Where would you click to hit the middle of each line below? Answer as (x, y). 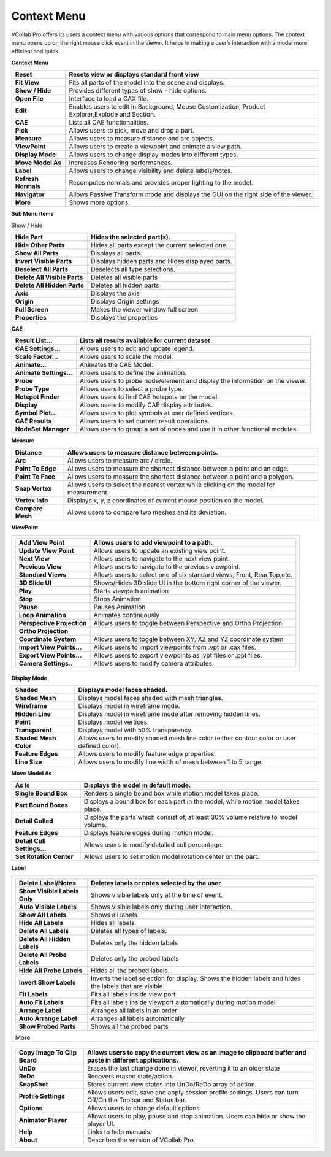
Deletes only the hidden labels (135, 943)
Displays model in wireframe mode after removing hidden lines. (169, 714)
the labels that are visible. (128, 986)
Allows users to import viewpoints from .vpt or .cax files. (175, 647)
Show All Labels (43, 915)
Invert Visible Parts (44, 261)
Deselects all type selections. (133, 269)
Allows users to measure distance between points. (143, 452)
